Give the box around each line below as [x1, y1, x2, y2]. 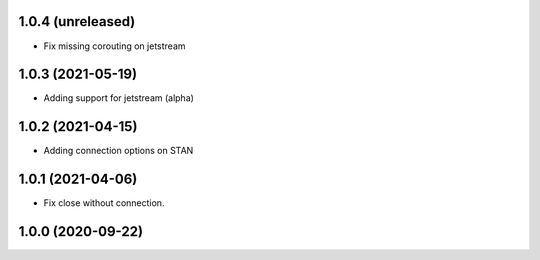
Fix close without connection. [43, 197, 165, 209]
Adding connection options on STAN [43, 145, 194, 157]
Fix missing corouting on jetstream [43, 40, 186, 52]
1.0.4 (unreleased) [18, 13, 136, 30]
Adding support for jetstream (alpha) [43, 92, 195, 104]
